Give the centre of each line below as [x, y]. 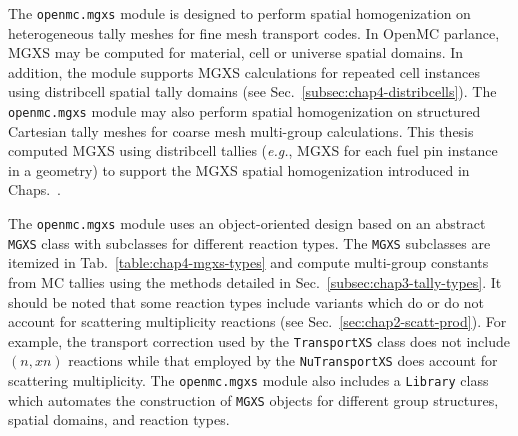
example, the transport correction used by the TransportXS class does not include [259, 340]
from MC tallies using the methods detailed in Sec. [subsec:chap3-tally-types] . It [255, 281]
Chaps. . [34, 189]
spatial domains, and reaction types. [119, 419]
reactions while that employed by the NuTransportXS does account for [283, 360]
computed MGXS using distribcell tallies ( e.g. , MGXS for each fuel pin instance [253, 150]
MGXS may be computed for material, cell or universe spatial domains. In [236, 52]
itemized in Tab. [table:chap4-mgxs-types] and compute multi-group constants [248, 262]
